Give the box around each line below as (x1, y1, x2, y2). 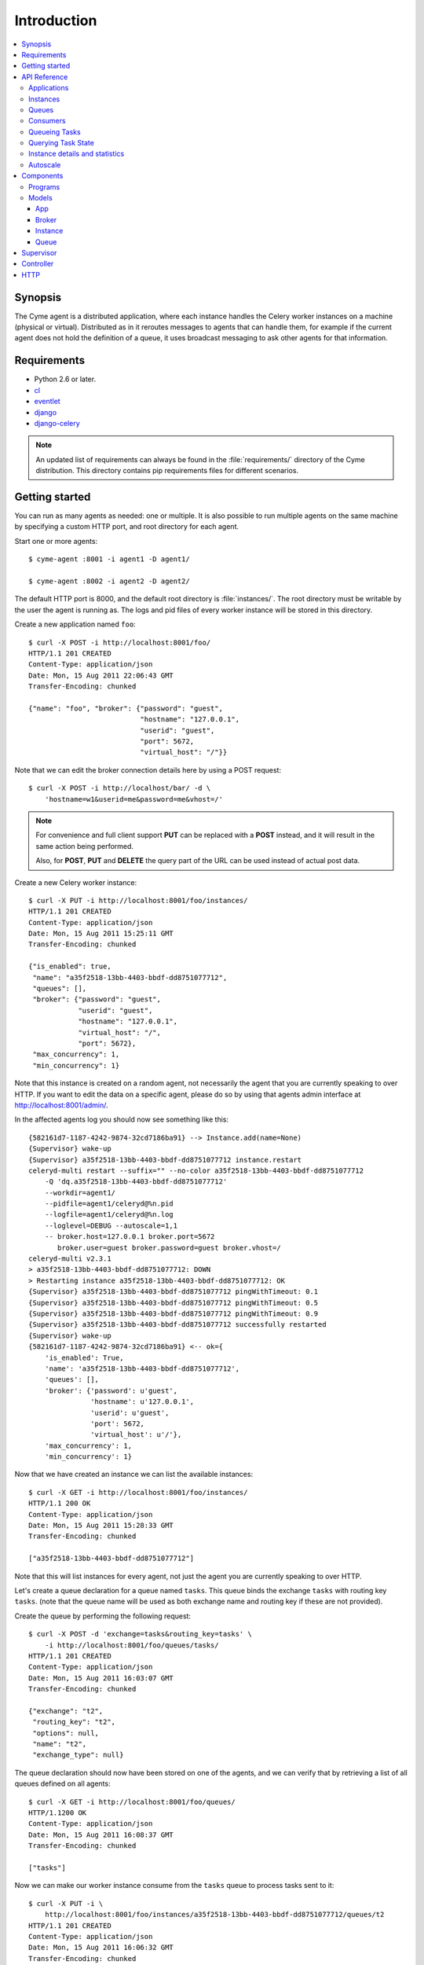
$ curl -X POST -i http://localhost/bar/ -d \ (28, 784, 211, 793)
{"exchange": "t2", (28, 1706, 104, 1715)
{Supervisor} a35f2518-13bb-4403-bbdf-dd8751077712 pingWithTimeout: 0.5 (28, 1298, 319, 1307)
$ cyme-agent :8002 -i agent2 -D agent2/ (28, 576, 190, 586)
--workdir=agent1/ (44, 1188, 116, 1197)
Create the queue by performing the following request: (14, 1611, 192, 1621)
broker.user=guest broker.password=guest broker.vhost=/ (57, 1243, 282, 1252)
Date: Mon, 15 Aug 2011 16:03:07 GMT (28, 1673, 174, 1682)
